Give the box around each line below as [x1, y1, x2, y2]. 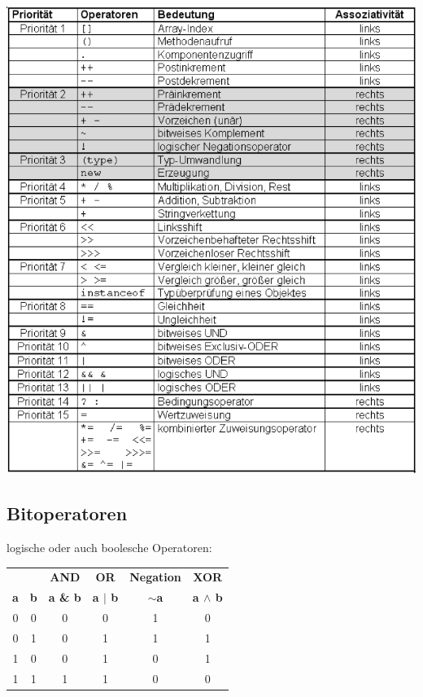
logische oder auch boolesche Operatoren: [7, 539, 212, 556]
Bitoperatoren [7, 501, 128, 526]
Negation [129, 568, 181, 585]
